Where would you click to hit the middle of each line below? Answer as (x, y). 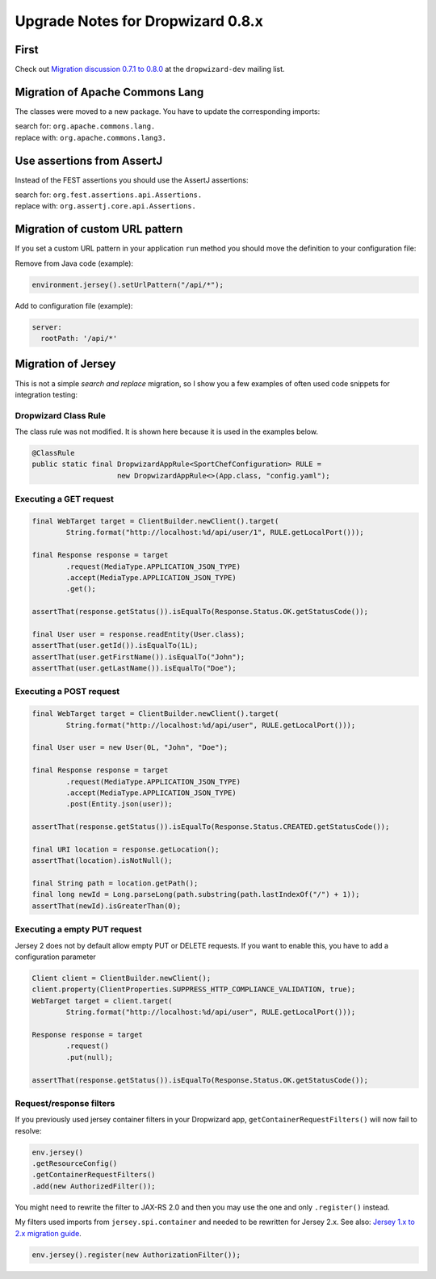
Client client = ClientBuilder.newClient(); (122, 978)
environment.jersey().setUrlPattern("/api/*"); (128, 284)
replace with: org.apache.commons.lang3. (91, 137)
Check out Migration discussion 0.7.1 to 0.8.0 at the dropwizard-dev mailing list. (150, 69)
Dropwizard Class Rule (61, 415)
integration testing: (46, 394)
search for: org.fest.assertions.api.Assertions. (109, 195)
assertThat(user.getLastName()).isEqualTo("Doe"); (134, 668)
